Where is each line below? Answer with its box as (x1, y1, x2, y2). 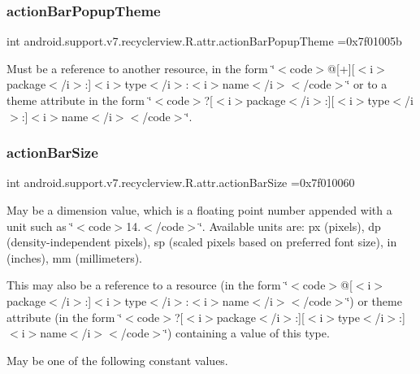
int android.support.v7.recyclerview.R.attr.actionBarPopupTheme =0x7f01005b (6, 33, 402, 50)
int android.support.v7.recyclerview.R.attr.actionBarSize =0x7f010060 (6, 174, 355, 191)
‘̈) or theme (346, 292, 402, 309)
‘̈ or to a (346, 76, 388, 93)
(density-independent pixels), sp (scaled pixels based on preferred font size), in (6, 233, 397, 250)
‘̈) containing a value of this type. (164, 324, 330, 341)
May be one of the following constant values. (6, 351, 228, 368)
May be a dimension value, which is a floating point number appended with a (6, 202, 392, 218)
